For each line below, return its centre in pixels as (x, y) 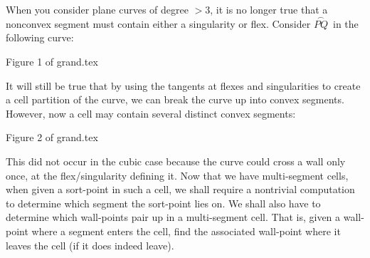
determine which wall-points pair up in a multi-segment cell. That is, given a (173, 217)
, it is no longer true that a (269, 9)
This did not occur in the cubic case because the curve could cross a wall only (176, 161)
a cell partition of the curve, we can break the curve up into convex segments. (175, 99)
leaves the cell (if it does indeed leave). (90, 245)
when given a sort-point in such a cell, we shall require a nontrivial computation (180, 189)
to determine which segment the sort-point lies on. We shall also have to (163, 203)
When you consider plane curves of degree (97, 9)
